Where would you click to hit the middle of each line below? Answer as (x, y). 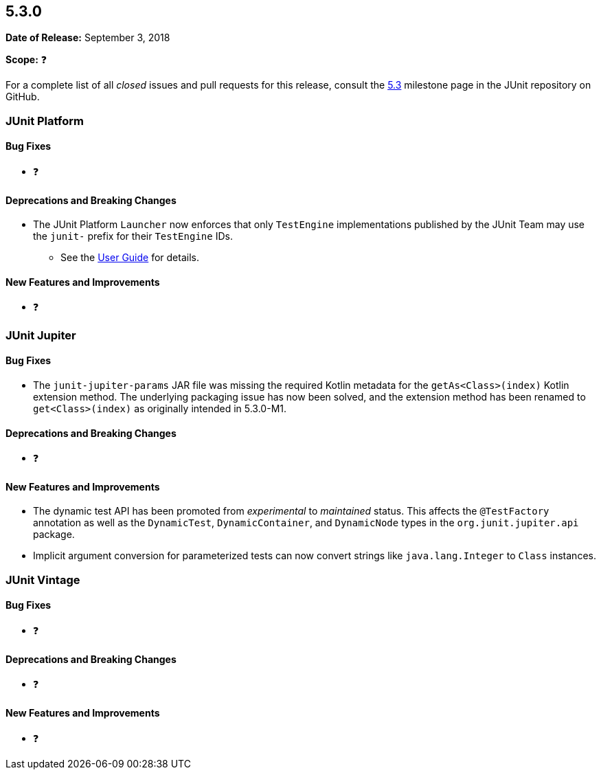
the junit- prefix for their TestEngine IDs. (133, 236)
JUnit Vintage (43, 580)
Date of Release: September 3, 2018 (88, 38)
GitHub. (23, 97)
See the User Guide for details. (130, 258)
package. (54, 535)
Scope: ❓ (26, 60)
